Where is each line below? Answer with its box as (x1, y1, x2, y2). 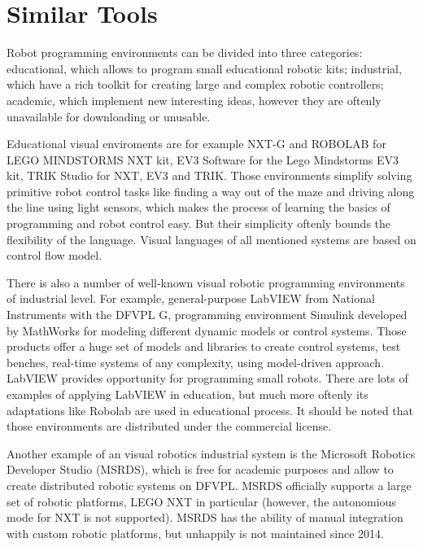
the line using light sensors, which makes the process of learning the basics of (7, 199, 390, 216)
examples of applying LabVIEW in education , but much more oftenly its (7, 386, 368, 402)
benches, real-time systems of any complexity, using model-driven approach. (7, 353, 385, 370)
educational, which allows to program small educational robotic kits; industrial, (7, 59, 402, 77)
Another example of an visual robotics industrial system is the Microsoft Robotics (7, 444, 416, 462)
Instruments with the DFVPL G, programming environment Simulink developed (7, 306, 408, 323)
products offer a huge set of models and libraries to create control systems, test (7, 338, 401, 355)
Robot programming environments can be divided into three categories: (7, 44, 363, 61)
